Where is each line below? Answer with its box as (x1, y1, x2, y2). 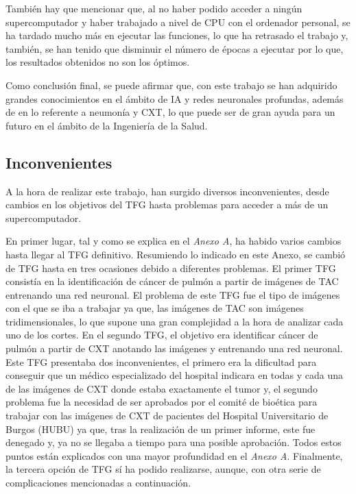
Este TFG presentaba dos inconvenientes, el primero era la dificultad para (5, 354, 317, 369)
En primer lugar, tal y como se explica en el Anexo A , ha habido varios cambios (5, 234, 342, 248)
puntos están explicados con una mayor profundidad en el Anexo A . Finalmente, (5, 448, 343, 462)
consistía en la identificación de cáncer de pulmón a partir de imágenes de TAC (5, 274, 339, 288)
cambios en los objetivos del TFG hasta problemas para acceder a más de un (5, 197, 329, 212)
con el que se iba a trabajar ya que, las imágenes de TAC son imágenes (5, 301, 304, 315)
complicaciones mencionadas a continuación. (5, 476, 191, 490)
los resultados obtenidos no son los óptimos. (5, 55, 190, 69)
